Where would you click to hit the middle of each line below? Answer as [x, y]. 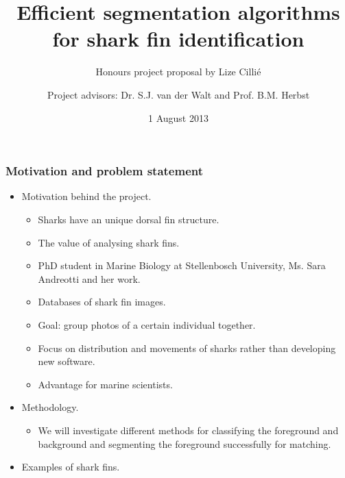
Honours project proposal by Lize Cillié [178, 72]
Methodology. [50, 407]
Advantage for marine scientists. [105, 384]
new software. [67, 361]
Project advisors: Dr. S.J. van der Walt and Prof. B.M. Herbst [178, 94]
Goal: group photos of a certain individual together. [147, 324]
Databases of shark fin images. [102, 302]
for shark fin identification [178, 39]
